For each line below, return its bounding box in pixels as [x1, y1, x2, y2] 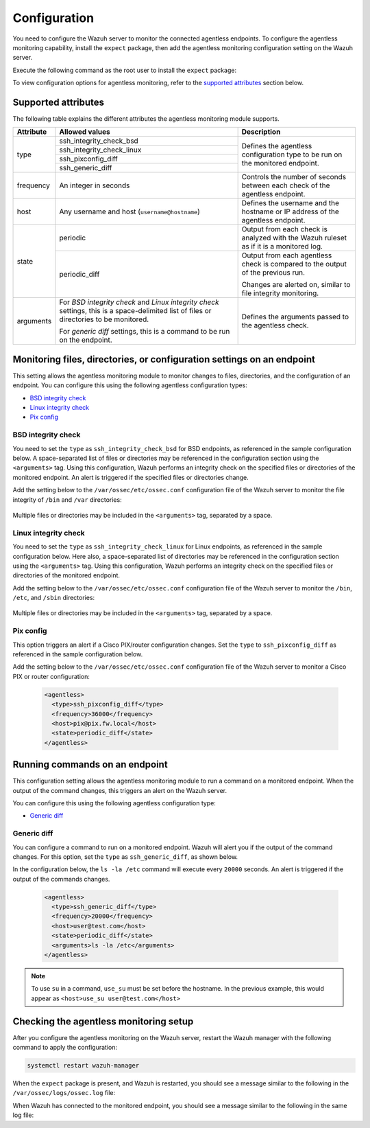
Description [241, 127, 281, 137]
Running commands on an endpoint [12, 759, 168, 770]
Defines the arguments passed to [241, 312, 349, 322]
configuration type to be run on [241, 150, 343, 159]
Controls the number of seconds [241, 172, 346, 182]
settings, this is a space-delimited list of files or [59, 306, 212, 316]
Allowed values [59, 127, 111, 137]
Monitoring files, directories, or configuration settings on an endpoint [12, 354, 315, 365]
